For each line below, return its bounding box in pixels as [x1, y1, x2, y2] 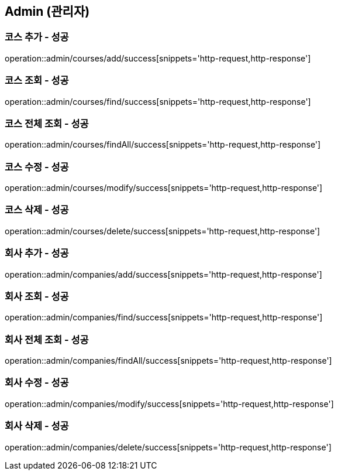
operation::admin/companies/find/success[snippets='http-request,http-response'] [5, 312, 323, 323]
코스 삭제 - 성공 [5, 204, 69, 216]
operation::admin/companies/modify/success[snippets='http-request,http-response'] [5, 398, 334, 409]
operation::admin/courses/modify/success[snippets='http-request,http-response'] [5, 183, 323, 193]
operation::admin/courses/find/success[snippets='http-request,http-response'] [5, 96, 311, 107]
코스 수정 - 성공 [5, 160, 69, 173]
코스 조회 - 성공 [5, 74, 69, 87]
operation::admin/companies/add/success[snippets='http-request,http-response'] [5, 269, 322, 279]
